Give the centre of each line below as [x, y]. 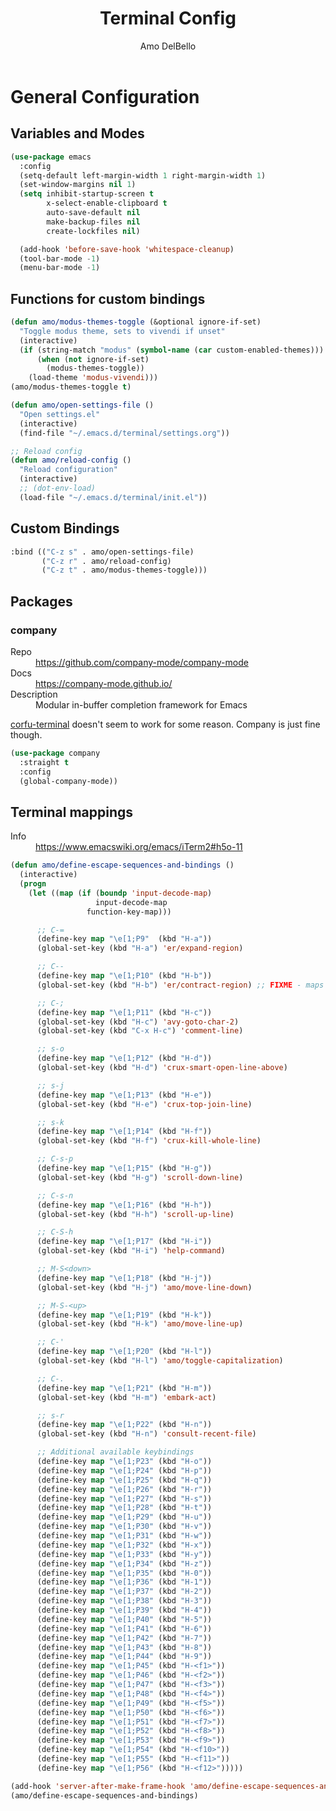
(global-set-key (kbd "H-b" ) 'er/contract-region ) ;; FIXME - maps [180, 985]
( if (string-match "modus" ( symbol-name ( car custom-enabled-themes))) [172, 350]
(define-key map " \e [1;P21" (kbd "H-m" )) [124, 1388]
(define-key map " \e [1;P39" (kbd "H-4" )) [124, 1610]
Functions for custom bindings [108, 298]
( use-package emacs [51, 157]
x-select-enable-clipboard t [107, 203]
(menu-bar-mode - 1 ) [60, 268]
